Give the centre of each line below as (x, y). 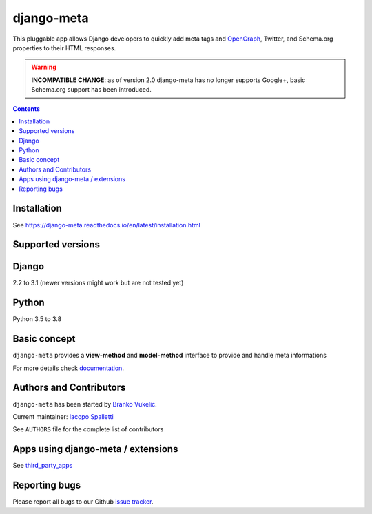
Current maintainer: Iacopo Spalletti (63, 416)
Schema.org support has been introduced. (91, 90)
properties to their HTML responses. (64, 48)
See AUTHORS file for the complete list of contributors (88, 429)
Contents (27, 109)
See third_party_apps (43, 466)
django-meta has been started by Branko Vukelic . (85, 404)
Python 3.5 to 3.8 (37, 319)
